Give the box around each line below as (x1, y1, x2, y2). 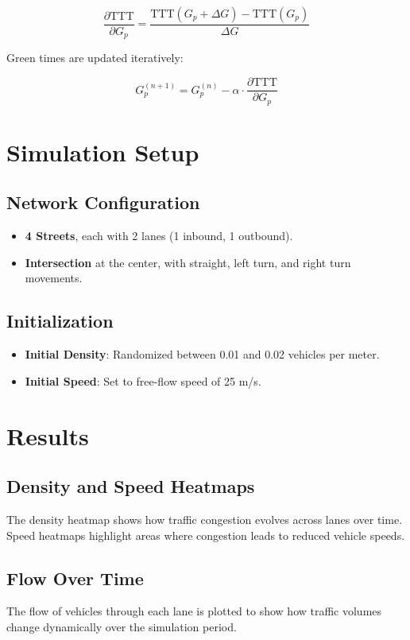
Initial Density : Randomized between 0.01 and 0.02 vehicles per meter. (25, 346, 380, 363)
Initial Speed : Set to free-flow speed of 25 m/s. (25, 372, 261, 389)
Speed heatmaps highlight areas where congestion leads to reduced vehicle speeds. (6, 526, 405, 543)
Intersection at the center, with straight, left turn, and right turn (25, 254, 351, 270)
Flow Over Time (6, 565, 144, 590)
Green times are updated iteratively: (6, 49, 184, 66)
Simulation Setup (6, 135, 199, 168)
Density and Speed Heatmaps (6, 474, 255, 498)
